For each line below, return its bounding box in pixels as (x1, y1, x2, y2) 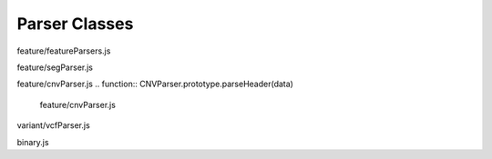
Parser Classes (16, 14, 134, 34)
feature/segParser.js (16, 62, 94, 73)
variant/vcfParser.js (16, 120, 90, 131)
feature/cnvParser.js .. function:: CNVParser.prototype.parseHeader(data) (16, 78, 293, 90)
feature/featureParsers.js (16, 45, 111, 56)
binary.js (16, 136, 49, 147)
